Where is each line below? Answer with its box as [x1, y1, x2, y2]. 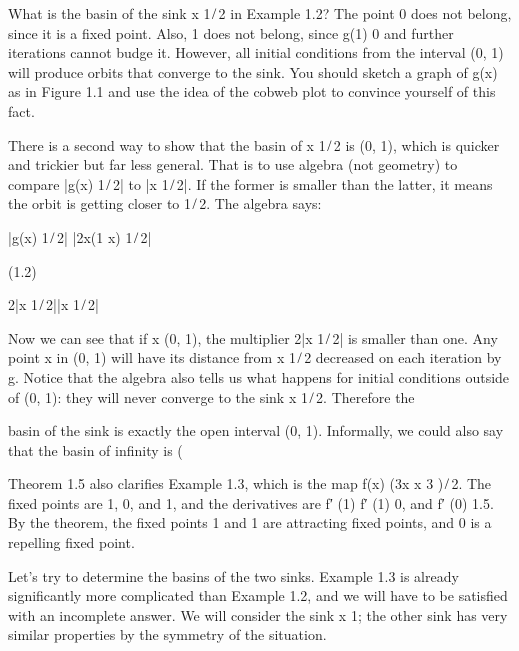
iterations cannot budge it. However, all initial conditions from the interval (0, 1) [8, 42, 504, 63]
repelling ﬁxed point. [8, 532, 135, 553]
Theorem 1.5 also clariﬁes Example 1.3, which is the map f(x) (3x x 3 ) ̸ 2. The [8, 473, 492, 494]
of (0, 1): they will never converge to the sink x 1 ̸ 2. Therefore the [8, 386, 415, 407]
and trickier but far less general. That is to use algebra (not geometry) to [8, 154, 458, 175]
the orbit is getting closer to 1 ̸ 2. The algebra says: [8, 193, 322, 214]
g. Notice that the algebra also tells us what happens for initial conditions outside [8, 366, 510, 387]
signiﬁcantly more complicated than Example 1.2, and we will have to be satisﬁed [8, 585, 508, 606]
